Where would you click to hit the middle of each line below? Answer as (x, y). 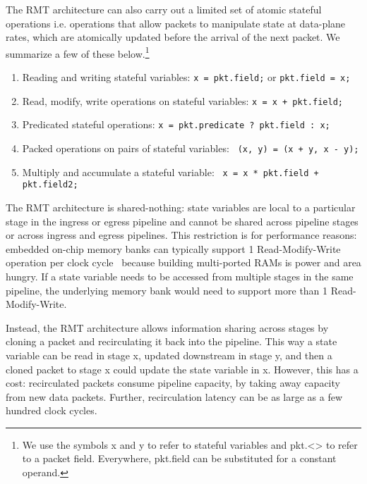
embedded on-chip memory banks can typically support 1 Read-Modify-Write (173, 248)
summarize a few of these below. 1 (78, 52)
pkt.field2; (50, 185)
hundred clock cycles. (52, 410)
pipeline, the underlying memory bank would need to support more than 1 (167, 290)
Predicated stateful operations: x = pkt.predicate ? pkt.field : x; (176, 124)
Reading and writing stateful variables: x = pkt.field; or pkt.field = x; (186, 77)
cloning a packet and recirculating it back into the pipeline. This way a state (172, 341)
